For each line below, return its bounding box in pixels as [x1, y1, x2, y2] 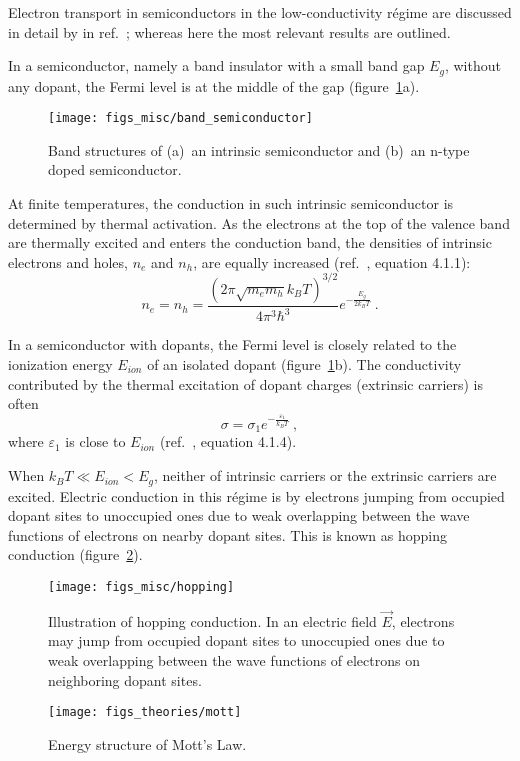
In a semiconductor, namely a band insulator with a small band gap [8, 55, 425, 76]
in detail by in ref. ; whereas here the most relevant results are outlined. [8, 21, 451, 42]
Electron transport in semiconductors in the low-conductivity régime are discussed [8, 2, 512, 22]
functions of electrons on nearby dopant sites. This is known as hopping [8, 524, 447, 545]
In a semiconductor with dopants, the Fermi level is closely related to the [8, 334, 457, 355]
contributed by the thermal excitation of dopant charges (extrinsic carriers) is [8, 373, 484, 394]
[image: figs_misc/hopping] [48, 579, 235, 594]
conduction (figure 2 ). [8, 544, 143, 565]
